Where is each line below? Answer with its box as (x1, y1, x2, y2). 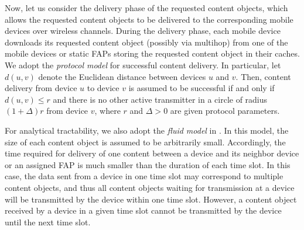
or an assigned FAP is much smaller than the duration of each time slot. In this (5, 158, 291, 170)
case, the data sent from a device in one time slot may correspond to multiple (5, 170, 283, 182)
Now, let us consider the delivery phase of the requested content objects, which (5, 2, 288, 13)
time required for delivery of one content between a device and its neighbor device (5, 147, 299, 159)
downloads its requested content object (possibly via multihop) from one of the (5, 36, 288, 48)
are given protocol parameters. (170, 104, 280, 117)
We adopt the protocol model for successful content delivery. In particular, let (5, 58, 281, 71)
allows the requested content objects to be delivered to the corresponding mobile (5, 13, 293, 25)
